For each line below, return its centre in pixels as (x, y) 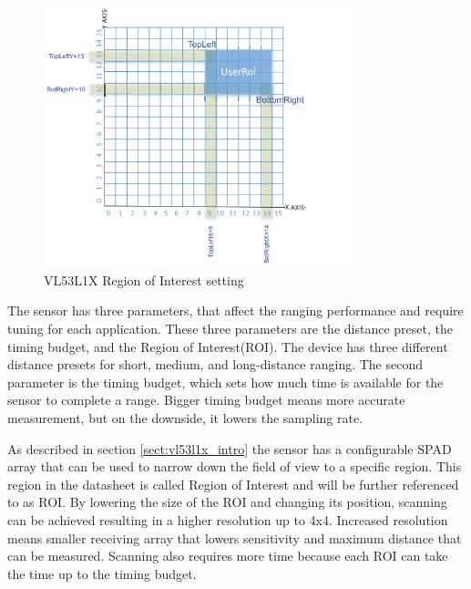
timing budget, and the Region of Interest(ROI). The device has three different (228, 346)
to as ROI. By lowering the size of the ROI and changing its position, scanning (227, 502)
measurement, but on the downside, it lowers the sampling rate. (185, 418)
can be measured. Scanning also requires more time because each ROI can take (228, 556)
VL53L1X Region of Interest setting (144, 279)
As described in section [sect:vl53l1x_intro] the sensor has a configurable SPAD (230, 448)
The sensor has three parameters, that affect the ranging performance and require (235, 310)
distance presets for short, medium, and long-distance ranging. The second (215, 364)
